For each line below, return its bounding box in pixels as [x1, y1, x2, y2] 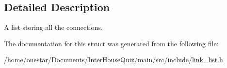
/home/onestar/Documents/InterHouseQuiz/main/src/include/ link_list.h [4, 54, 223, 65]
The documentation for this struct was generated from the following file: [4, 38, 219, 48]
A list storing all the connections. [4, 22, 103, 32]
